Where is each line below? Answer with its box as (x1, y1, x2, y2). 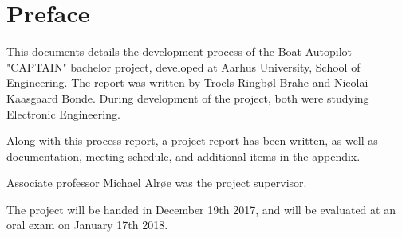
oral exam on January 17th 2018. (6, 217, 168, 233)
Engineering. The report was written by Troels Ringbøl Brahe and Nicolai (6, 74, 368, 91)
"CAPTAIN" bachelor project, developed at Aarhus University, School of (6, 58, 361, 75)
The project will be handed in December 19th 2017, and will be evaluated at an (6, 201, 396, 217)
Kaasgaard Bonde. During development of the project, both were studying (6, 89, 369, 106)
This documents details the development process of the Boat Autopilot (6, 43, 353, 60)
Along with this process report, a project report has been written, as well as (6, 132, 378, 149)
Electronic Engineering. (6, 105, 120, 122)
